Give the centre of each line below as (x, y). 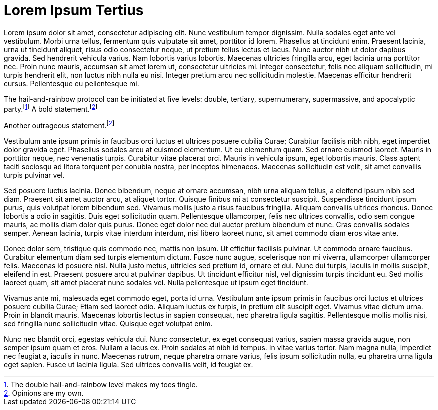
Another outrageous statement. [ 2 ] (59, 125)
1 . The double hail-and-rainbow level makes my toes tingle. (101, 385)
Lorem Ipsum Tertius (74, 10)
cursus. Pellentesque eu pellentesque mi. (72, 83)
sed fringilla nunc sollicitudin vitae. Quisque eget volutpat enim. (108, 324)
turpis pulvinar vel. (34, 175)
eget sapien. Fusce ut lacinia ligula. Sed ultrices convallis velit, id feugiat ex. (129, 365)
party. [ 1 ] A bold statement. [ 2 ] (51, 108)
